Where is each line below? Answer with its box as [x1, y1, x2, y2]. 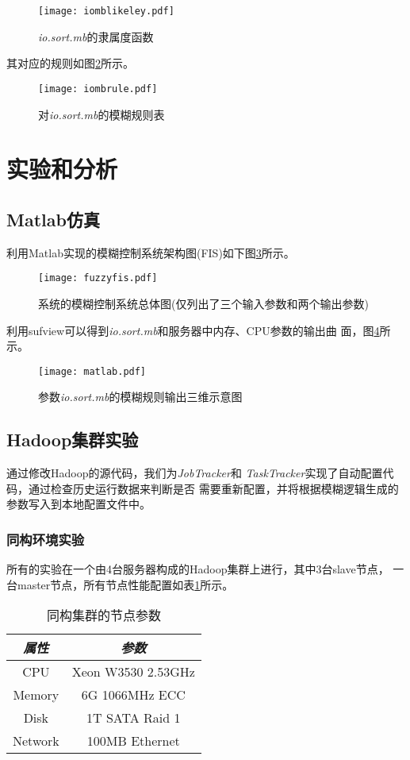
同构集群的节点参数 [46, 606, 161, 625]
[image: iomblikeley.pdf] [38, 6, 174, 17]
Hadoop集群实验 [6, 427, 139, 452]
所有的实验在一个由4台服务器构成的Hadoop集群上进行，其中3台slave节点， [6, 561, 389, 577]
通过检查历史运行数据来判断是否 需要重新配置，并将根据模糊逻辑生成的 [28, 480, 399, 496]
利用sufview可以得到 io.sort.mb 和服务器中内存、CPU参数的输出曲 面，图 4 [6, 322, 380, 338]
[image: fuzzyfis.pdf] [38, 272, 158, 284]
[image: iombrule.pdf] [38, 83, 158, 95]
